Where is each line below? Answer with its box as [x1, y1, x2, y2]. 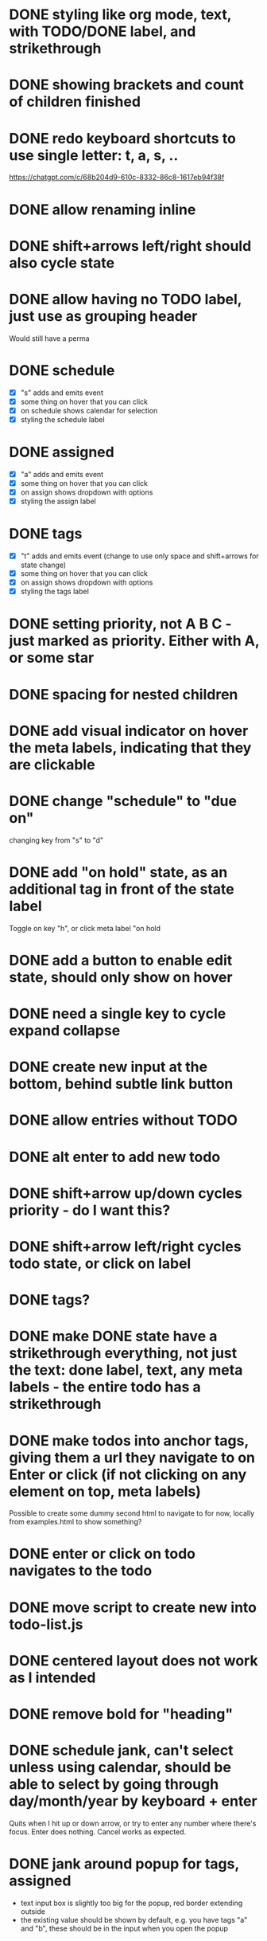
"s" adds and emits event [20, 388, 104, 397]
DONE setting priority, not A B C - [9, 615, 233, 633]
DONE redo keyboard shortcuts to [9, 129, 237, 147]
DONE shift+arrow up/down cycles [9, 1184, 243, 1202]
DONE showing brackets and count [9, 76, 245, 94]
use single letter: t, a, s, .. [9, 146, 179, 164]
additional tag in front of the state [9, 880, 235, 898]
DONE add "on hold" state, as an [9, 863, 228, 881]
